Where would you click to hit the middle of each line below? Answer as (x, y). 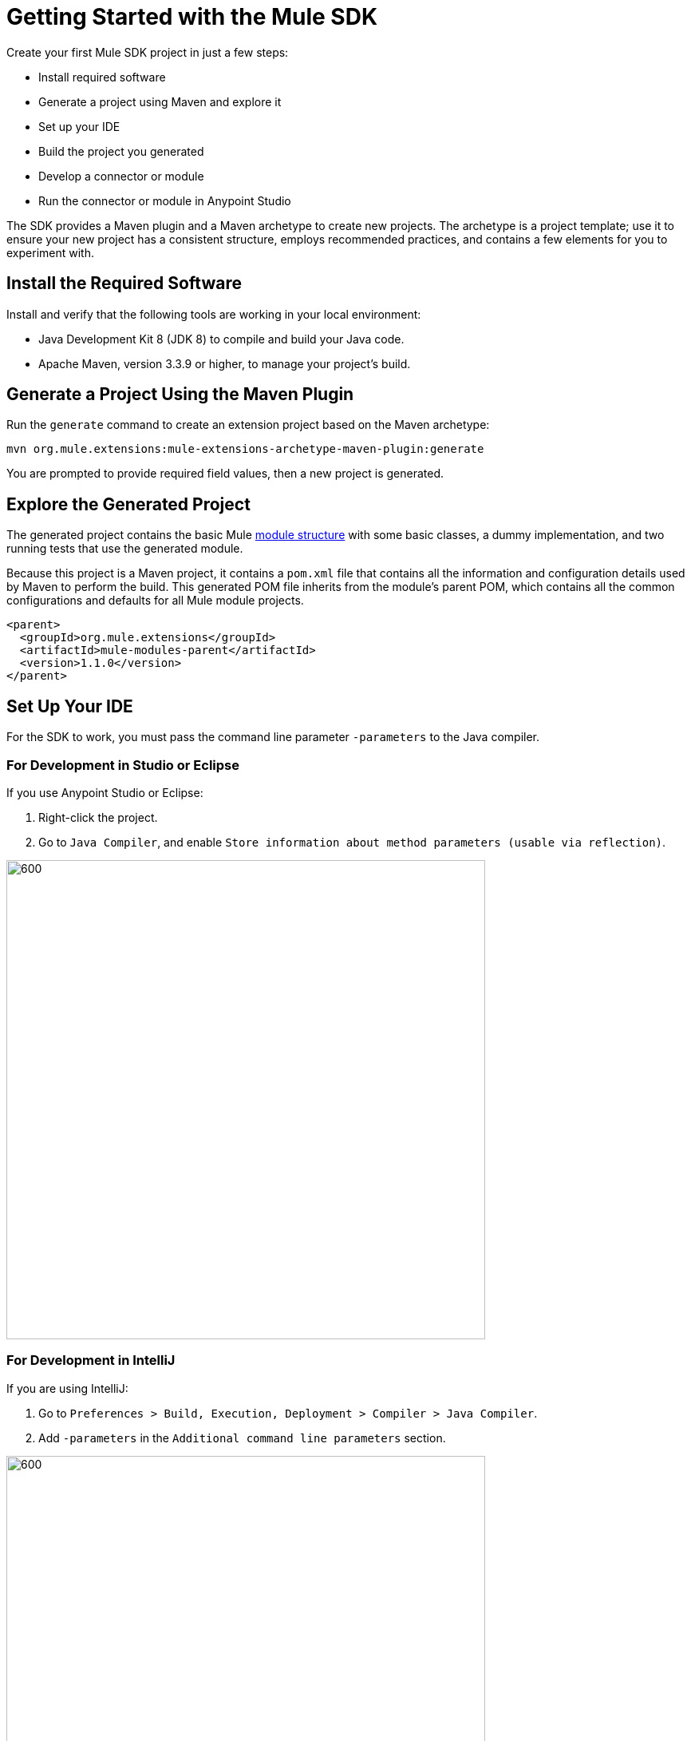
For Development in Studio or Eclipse (123, 765)
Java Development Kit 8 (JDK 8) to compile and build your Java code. (221, 339)
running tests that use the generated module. (125, 549)
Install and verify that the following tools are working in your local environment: (214, 314)
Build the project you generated (121, 151)
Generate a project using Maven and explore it (160, 101)
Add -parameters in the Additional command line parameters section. (242, 1438)
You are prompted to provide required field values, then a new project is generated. (225, 474)
